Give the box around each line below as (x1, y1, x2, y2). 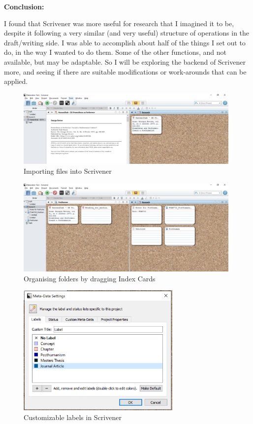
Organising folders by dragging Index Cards (24, 273, 156, 283)
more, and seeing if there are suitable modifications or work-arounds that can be (4, 66, 247, 77)
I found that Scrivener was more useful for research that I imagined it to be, (4, 18, 234, 28)
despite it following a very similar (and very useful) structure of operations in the (4, 28, 250, 38)
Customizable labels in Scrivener (24, 412, 122, 422)
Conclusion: (4, 1, 44, 11)
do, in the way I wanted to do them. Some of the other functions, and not (4, 47, 227, 57)
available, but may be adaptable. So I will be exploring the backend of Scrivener (4, 56, 246, 67)
